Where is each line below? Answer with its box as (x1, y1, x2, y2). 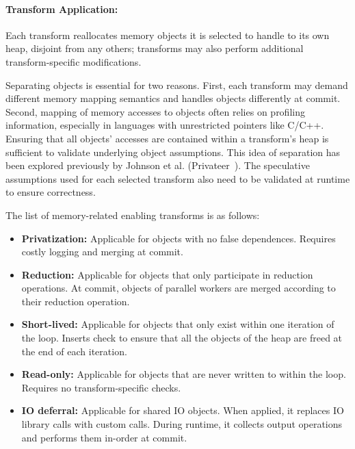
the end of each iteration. (21, 344, 127, 358)
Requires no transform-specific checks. (21, 380, 181, 394)
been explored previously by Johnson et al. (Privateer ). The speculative (5, 158, 310, 172)
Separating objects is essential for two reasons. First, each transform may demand (5, 77, 348, 92)
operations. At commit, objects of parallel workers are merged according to (21, 281, 336, 295)
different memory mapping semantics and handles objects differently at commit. (5, 91, 341, 105)
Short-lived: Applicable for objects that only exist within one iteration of (21, 317, 334, 331)
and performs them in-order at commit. (21, 430, 187, 444)
